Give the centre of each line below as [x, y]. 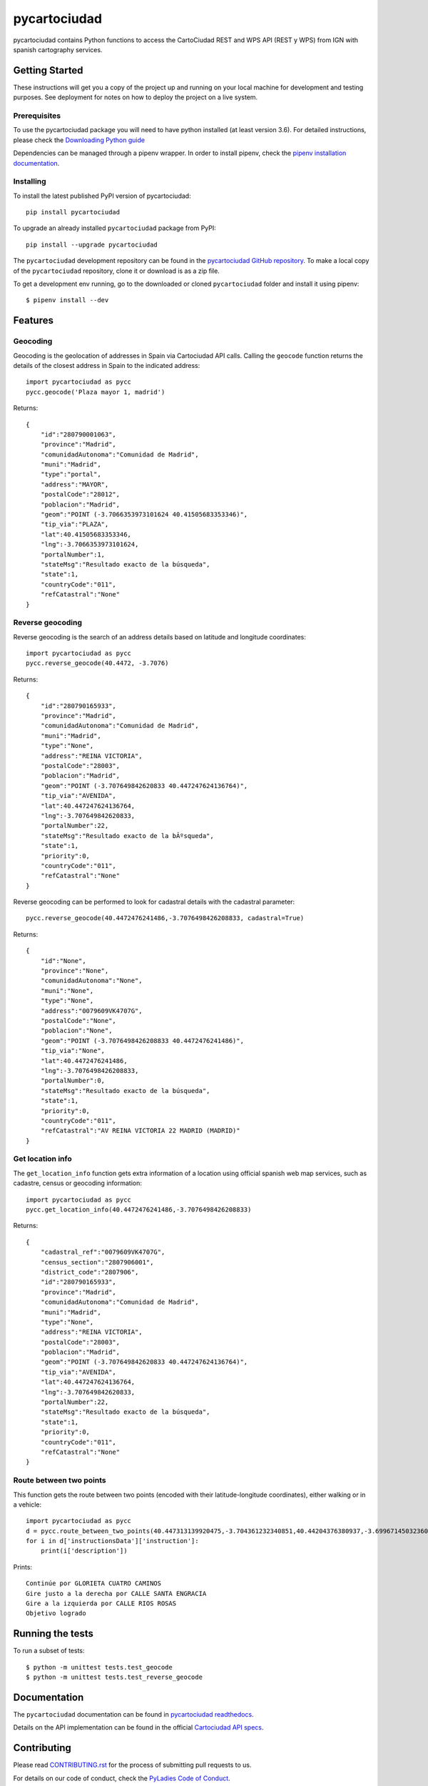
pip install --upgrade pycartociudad [92, 244]
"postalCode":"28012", [80, 494]
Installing [30, 181]
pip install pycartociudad [73, 212]
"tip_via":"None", [73, 1051]
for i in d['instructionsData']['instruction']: [112, 1541]
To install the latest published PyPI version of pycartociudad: [102, 196]
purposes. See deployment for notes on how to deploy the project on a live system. [136, 97]
